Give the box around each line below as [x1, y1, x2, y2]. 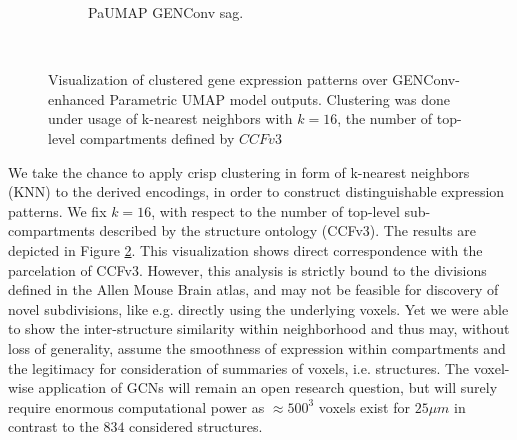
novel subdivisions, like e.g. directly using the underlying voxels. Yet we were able [8, 298, 509, 319]
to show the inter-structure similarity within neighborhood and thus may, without [8, 318, 510, 339]
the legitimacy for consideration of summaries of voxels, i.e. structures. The [8, 357, 470, 378]
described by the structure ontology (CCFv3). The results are [99, 220, 476, 241]
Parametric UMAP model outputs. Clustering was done [109, 88, 451, 109]
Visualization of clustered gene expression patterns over [48, 69, 388, 90]
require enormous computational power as [8, 396, 265, 417]
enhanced [48, 88, 105, 109]
